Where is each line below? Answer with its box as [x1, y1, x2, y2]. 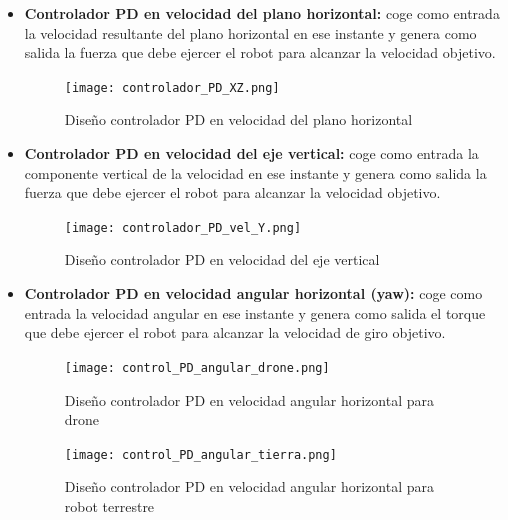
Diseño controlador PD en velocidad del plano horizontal [64, 109, 413, 130]
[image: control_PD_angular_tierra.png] [64, 447, 337, 462]
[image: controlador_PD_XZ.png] [64, 80, 280, 95]
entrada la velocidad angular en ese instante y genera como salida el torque [24, 302, 486, 323]
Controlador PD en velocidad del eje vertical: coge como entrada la [24, 143, 479, 164]
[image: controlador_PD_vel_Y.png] [64, 220, 302, 235]
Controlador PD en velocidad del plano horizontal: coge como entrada [24, 3, 500, 23]
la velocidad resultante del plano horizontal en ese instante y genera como [24, 22, 477, 43]
